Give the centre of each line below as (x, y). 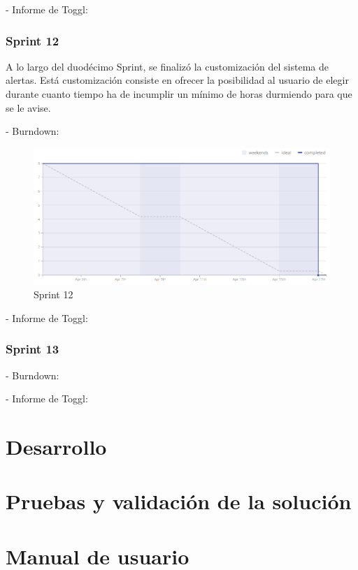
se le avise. (28, 107)
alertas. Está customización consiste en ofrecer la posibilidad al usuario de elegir (177, 80)
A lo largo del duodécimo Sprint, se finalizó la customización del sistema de (167, 66)
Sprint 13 (33, 349)
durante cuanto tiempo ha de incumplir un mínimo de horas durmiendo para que (179, 94)
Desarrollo (56, 446)
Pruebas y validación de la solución (179, 501)
